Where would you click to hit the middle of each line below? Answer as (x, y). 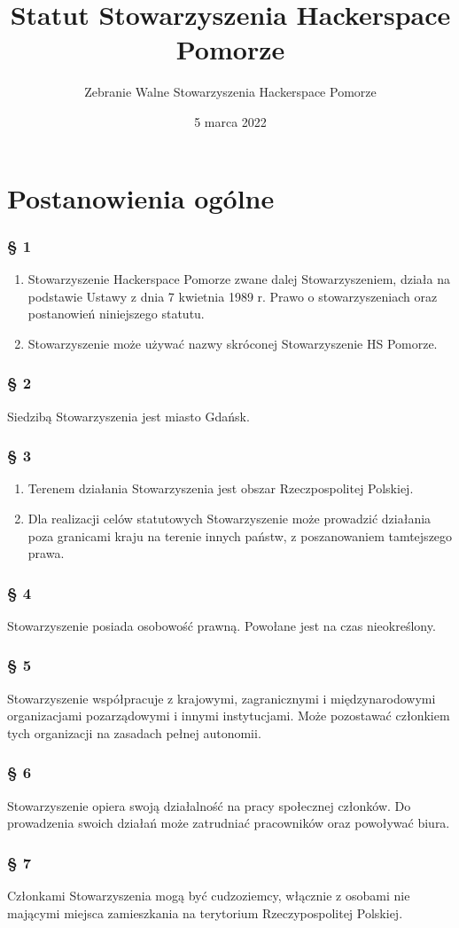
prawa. (46, 553)
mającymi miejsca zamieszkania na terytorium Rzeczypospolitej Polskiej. (205, 912)
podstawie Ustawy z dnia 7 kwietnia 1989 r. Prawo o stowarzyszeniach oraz (233, 296)
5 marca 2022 (230, 121)
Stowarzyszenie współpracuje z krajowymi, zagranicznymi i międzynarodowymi (222, 698)
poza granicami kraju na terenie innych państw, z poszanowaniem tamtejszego (240, 535)
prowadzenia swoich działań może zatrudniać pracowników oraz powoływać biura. (229, 823)
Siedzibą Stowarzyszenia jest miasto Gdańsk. (128, 416)
